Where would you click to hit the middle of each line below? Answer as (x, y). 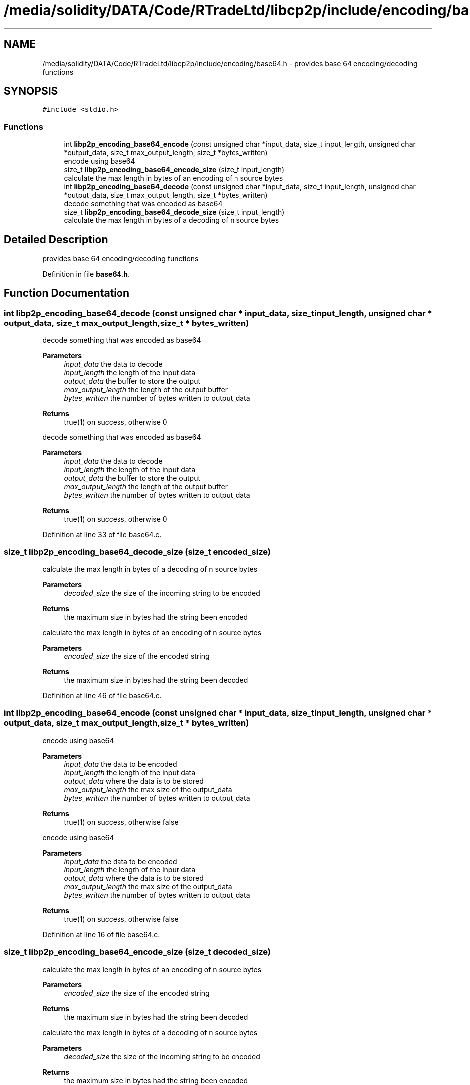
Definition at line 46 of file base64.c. (102, 696)
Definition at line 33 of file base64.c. (102, 535)
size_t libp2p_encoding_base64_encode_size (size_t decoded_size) (137, 952)
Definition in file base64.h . (86, 274)
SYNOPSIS (31, 91)
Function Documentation (67, 293)
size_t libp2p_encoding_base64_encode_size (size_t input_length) (174, 170)
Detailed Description (56, 239)
